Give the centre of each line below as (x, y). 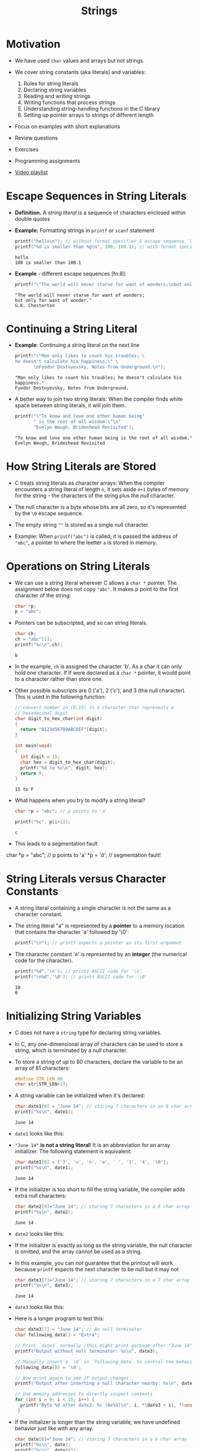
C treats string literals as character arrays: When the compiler (90, 483)
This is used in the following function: (60, 697)
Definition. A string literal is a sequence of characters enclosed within (100, 212)
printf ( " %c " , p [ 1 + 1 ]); (43, 822)
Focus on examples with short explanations (67, 126)
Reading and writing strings (57, 96)
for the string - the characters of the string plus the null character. (95, 495)
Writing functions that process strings (69, 102)
